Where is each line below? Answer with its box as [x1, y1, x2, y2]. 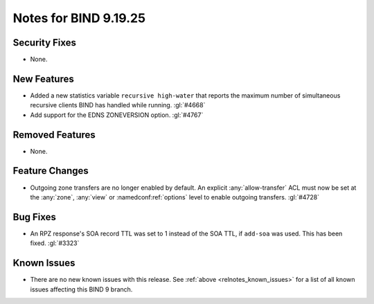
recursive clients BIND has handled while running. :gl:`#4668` [30, 101, 206, 109]
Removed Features [12, 129, 96, 141]
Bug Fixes [12, 211, 57, 223]
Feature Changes [12, 165, 89, 177]
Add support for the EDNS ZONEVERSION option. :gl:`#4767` [30, 111, 204, 119]
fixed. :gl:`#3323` [30, 239, 80, 247]
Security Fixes [12, 37, 76, 48]
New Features [12, 73, 74, 84]
